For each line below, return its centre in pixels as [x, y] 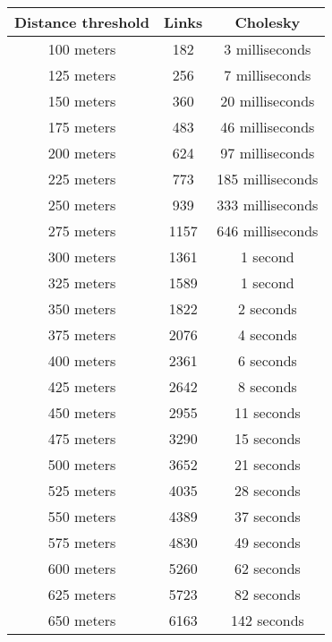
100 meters [82, 49]
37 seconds [267, 516]
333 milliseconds [268, 205]
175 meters [82, 127]
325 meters [82, 282]
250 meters [82, 205]
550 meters [82, 516]
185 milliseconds [268, 179]
